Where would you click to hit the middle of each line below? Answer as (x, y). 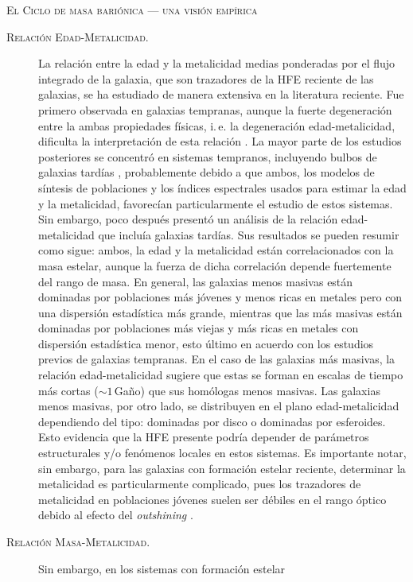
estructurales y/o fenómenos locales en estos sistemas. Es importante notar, (222, 453)
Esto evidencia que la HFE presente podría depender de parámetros (204, 437)
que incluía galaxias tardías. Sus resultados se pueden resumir (249, 234)
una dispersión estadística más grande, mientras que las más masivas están (220, 312)
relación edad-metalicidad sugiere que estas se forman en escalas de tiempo (221, 375)
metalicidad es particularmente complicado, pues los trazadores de (200, 484)
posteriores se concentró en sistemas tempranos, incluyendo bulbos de (208, 156)
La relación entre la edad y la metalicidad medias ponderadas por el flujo (217, 63)
